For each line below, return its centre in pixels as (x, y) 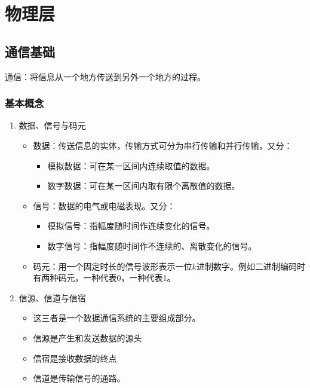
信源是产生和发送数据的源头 (88, 337)
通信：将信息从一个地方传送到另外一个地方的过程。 (105, 76)
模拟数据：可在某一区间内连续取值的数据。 (131, 165)
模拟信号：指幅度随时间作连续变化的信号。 (131, 226)
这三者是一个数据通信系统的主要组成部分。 (117, 318)
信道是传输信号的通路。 (79, 378)
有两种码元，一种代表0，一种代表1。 (104, 278)
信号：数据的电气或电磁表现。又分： (104, 205)
